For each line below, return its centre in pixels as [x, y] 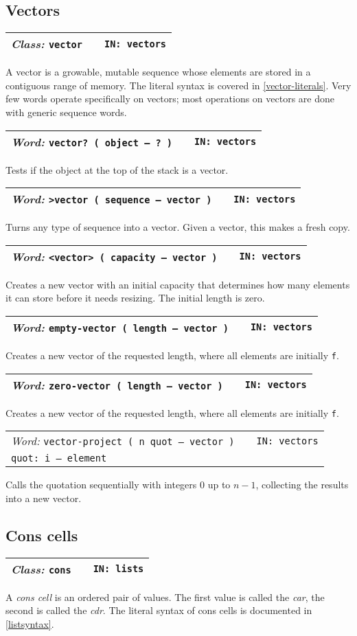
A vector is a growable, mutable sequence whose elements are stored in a [158, 72]
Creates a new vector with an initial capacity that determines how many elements [178, 284]
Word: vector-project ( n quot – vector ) [123, 441]
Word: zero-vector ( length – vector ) [117, 385]
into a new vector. [44, 498]
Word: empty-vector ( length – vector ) [120, 327]
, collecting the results [302, 485]
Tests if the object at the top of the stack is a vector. [117, 169]
